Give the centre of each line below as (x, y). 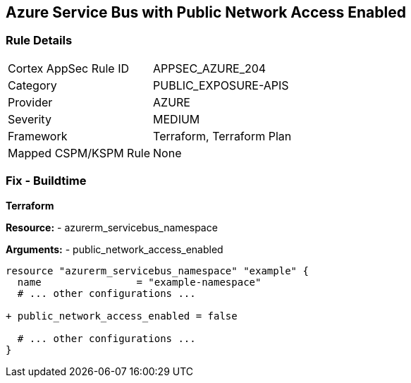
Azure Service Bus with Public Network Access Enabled (206, 12)
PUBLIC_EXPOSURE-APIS (221, 85)
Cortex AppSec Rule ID (69, 68)
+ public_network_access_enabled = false (122, 316)
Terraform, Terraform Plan (222, 136)
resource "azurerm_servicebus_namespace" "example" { (157, 270)
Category (32, 85)
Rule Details (39, 41)
